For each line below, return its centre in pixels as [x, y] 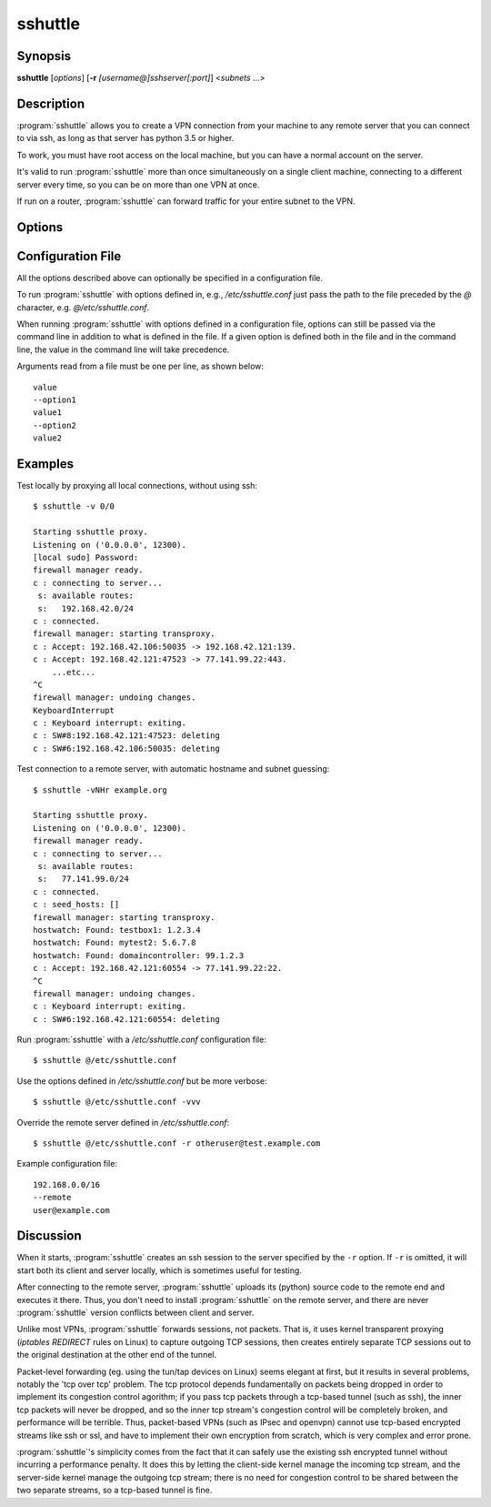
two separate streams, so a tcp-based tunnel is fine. [115, 1490]
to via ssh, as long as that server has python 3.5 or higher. [125, 138]
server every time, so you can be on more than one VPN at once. [138, 184]
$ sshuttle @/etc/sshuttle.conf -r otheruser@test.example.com [177, 1143]
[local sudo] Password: [86, 557]
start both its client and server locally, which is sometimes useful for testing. [159, 1270]
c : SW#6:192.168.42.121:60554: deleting [126, 1019]
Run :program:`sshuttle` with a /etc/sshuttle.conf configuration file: [142, 1040]
